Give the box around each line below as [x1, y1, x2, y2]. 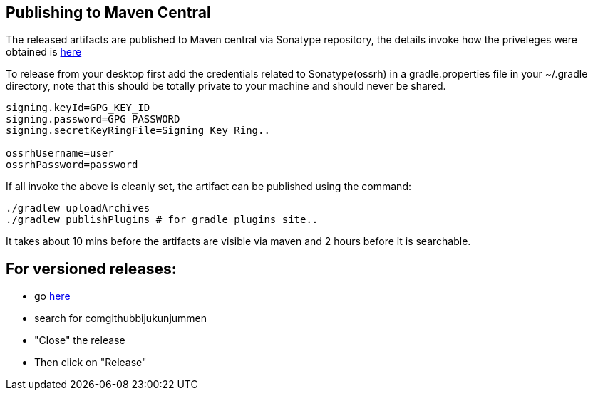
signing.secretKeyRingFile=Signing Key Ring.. [6, 125, 270, 137]
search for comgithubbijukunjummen [34, 312, 207, 325]
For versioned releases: [6, 259, 177, 278]
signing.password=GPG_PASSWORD [6, 113, 180, 125]
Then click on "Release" [34, 356, 147, 369]
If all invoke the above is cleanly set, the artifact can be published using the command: [6, 180, 411, 193]
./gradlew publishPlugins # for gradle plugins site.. [6, 214, 319, 226]
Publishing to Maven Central [6, 4, 211, 21]
